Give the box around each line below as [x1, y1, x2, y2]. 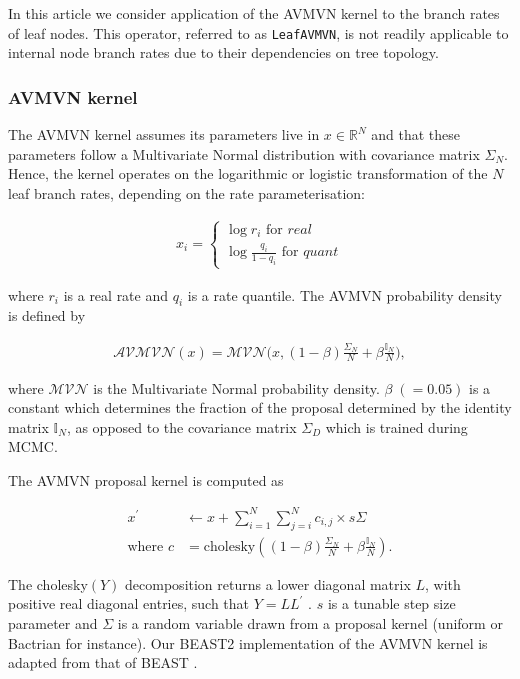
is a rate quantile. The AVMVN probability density [187, 284, 502, 305]
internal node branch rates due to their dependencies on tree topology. [8, 42, 439, 63]
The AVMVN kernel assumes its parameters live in [8, 124, 320, 145]
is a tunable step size [327, 593, 456, 614]
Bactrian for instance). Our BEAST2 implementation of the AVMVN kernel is [8, 632, 488, 653]
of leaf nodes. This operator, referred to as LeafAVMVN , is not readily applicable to [8, 22, 509, 43]
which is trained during [325, 416, 468, 437]
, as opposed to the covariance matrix [66, 416, 297, 437]
